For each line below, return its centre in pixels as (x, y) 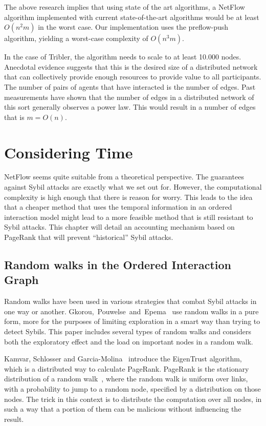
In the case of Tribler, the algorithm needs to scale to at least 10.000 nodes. (123, 57)
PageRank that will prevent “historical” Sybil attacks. (89, 237)
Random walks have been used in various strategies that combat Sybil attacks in (130, 301)
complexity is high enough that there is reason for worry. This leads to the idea (128, 197)
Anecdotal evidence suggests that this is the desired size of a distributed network (131, 66)
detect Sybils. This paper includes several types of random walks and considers (128, 331)
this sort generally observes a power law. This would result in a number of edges (130, 107)
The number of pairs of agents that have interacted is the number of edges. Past (130, 86)
